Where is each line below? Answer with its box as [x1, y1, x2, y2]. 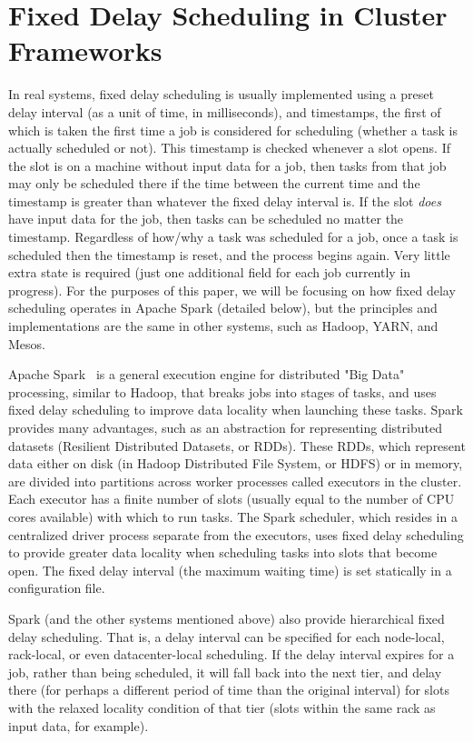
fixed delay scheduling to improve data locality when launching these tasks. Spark [8, 400, 463, 419]
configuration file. [8, 578, 105, 597]
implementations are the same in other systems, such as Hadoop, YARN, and [8, 316, 439, 336]
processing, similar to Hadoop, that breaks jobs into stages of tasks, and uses [8, 382, 437, 401]
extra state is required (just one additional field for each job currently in [8, 263, 411, 282]
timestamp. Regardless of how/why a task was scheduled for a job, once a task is [8, 227, 458, 246]
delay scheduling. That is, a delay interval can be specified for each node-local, [8, 627, 445, 646]
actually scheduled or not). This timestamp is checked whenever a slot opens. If [8, 138, 450, 157]
